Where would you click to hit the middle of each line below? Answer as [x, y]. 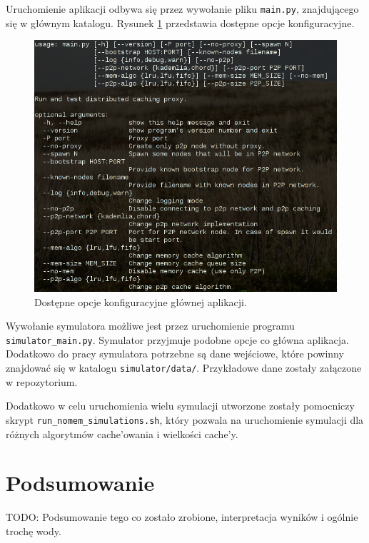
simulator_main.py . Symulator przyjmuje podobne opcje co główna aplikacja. [177, 339]
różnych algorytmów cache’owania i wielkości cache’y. [122, 433]
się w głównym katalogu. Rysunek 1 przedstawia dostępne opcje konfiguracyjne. [180, 22]
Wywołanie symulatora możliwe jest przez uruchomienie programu [150, 326]
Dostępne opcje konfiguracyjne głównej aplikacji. [141, 301]
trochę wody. [34, 531]
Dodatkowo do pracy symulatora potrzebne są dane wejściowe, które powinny [175, 354]
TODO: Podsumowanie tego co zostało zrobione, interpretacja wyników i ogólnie [182, 517]
